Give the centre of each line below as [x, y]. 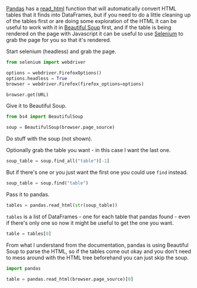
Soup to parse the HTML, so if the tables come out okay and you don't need [98, 251]
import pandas [24, 268]
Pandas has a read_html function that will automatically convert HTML [91, 9]
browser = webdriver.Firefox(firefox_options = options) [75, 84]
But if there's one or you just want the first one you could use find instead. [97, 172]
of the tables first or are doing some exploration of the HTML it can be [91, 21]
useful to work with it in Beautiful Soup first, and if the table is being [89, 27]
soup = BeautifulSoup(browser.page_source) [61, 127]
